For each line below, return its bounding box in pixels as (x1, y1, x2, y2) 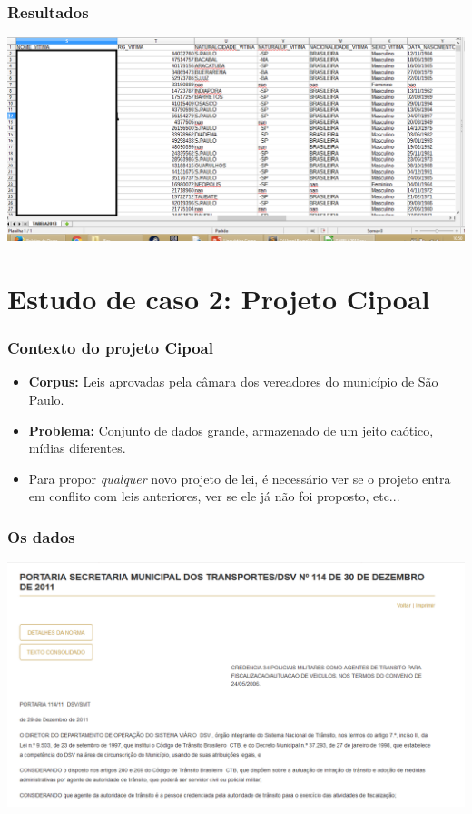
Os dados (7, 525, 75, 548)
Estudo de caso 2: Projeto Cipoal (7, 279, 430, 317)
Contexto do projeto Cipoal (7, 337, 213, 359)
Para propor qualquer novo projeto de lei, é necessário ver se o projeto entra (28, 468, 451, 487)
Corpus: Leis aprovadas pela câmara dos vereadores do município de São (28, 372, 438, 391)
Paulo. (28, 389, 64, 408)
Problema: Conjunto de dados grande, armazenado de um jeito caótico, (28, 420, 434, 439)
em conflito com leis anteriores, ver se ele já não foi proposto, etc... (28, 487, 400, 506)
